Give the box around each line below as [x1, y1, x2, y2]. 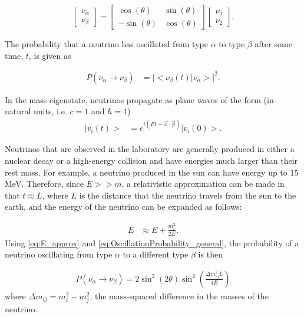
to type [219, 38, 245, 49]
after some [255, 38, 292, 49]
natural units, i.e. [5, 105, 67, 117]
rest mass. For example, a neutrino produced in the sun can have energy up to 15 [5, 166, 299, 178]
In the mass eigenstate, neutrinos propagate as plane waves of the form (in [5, 93, 274, 105]
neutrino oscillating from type [5, 248, 113, 260]
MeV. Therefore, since [5, 177, 84, 190]
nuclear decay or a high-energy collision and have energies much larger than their [5, 154, 298, 167]
